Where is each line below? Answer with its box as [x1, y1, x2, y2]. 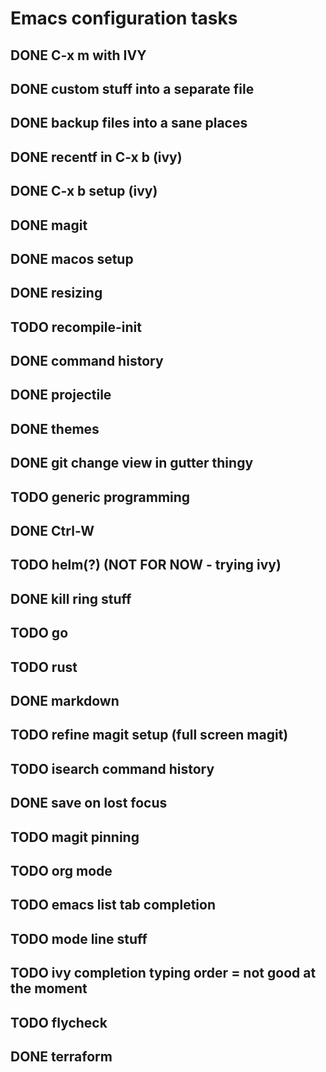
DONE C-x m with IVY [10, 47, 147, 64]
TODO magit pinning [10, 828, 140, 846]
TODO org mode [10, 862, 113, 879]
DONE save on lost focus [10, 795, 168, 812]
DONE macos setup [10, 250, 134, 267]
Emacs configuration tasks [10, 7, 238, 30]
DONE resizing [10, 285, 103, 302]
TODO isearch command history [10, 760, 215, 777]
